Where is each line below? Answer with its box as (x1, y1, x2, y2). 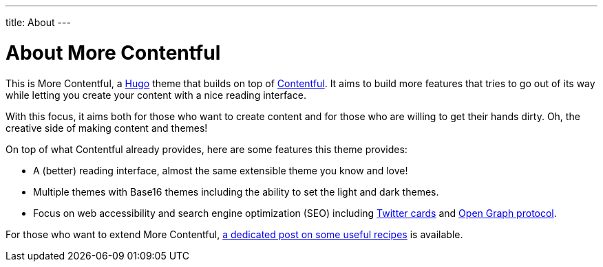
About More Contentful (6, 40, 221, 65)
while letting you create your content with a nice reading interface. (6, 89, 306, 101)
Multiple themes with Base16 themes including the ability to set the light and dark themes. (33, 185, 439, 198)
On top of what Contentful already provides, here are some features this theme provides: (6, 143, 408, 155)
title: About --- (6, 16, 71, 28)
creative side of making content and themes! (6, 121, 208, 134)
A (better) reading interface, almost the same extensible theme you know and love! (33, 164, 408, 176)
